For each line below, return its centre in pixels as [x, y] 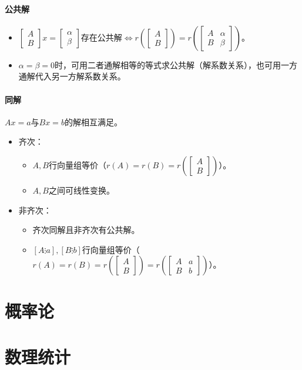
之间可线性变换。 [81, 190]
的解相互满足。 [93, 121]
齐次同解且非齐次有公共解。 [86, 230]
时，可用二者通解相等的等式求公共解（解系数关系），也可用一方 [176, 64]
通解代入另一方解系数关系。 [72, 76]
